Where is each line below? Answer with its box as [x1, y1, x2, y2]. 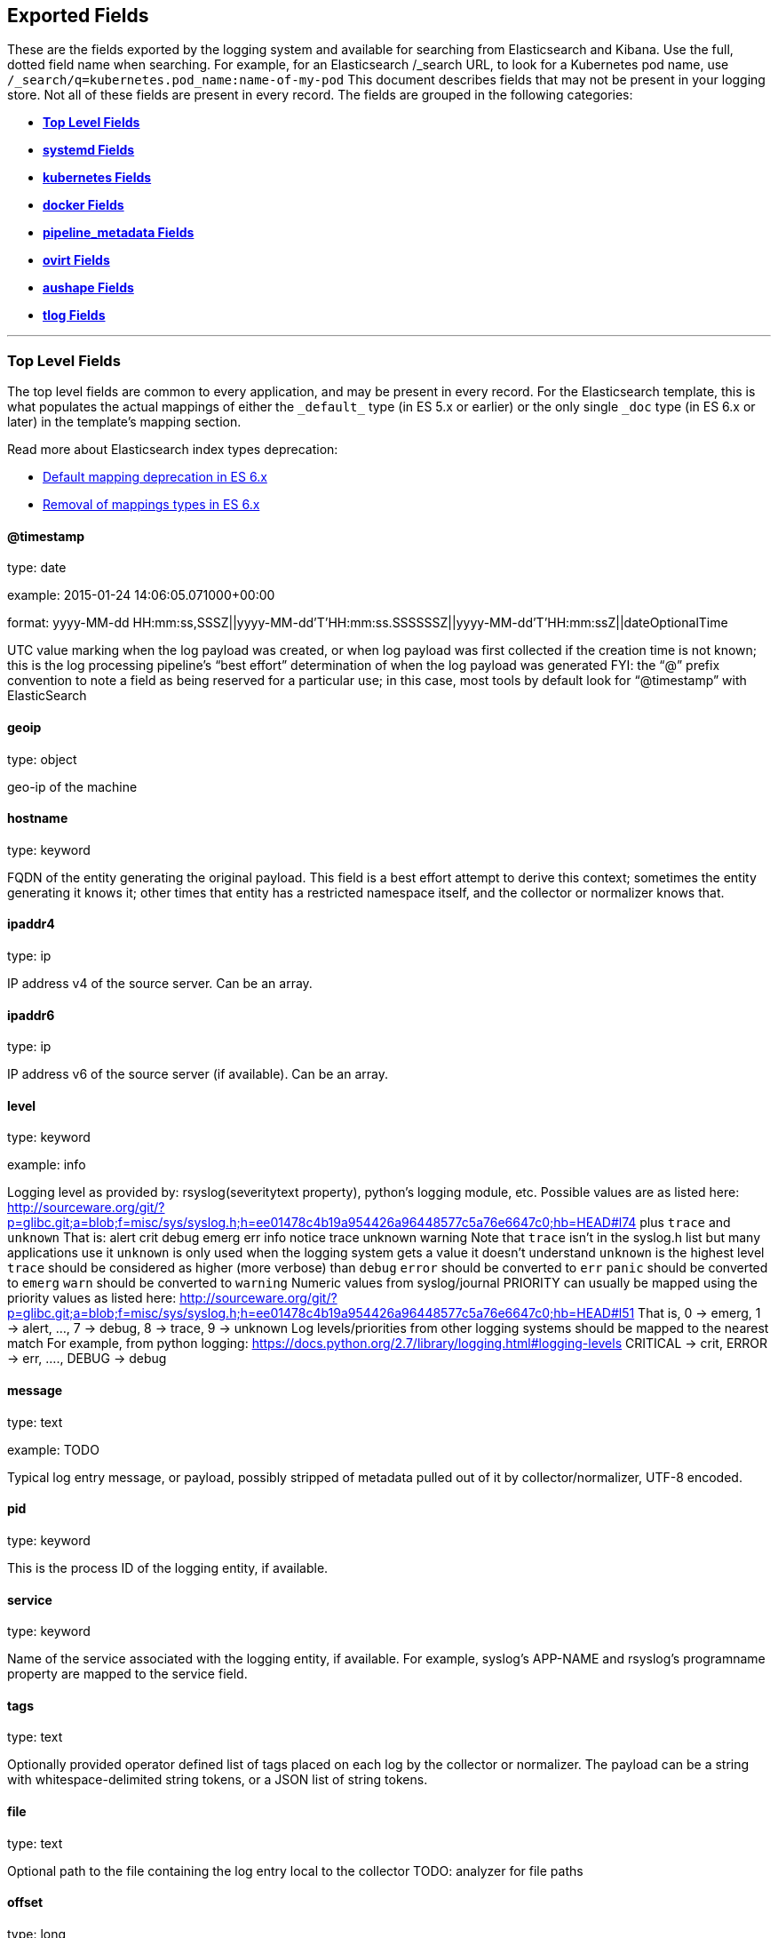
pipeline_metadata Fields [43, 225, 194, 241]
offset [7, 1894, 44, 1910]
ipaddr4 [7, 916, 55, 932]
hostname [7, 810, 68, 826]
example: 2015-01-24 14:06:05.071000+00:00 [7, 587, 275, 603]
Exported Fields [7, 4, 149, 27]
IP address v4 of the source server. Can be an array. [7, 976, 313, 992]
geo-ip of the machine [7, 778, 138, 794]
